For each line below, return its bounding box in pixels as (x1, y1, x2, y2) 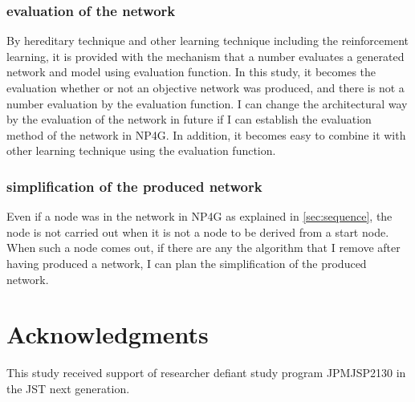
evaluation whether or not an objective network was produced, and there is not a (6, 79, 405, 95)
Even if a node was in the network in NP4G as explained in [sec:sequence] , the (6, 208, 393, 225)
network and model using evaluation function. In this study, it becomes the (6, 63, 376, 80)
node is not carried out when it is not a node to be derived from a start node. (6, 223, 389, 240)
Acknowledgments (6, 318, 209, 351)
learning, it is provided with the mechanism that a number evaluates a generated (6, 47, 405, 64)
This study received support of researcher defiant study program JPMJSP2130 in (6, 364, 406, 381)
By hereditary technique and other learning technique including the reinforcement (6, 32, 409, 49)
